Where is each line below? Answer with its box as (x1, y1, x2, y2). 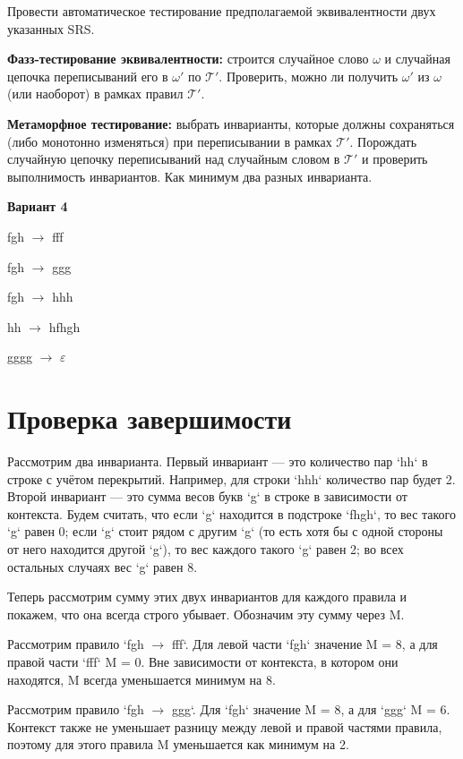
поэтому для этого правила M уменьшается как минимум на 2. (7, 735, 349, 754)
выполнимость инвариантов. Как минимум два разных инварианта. (7, 166, 373, 185)
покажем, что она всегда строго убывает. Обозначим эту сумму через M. (7, 604, 405, 623)
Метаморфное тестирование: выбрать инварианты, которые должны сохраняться (7, 114, 455, 132)
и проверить (362, 149, 428, 168)
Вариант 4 (7, 197, 68, 216)
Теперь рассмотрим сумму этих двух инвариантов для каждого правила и (7, 587, 407, 606)
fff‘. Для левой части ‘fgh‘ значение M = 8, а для (171, 635, 438, 653)
